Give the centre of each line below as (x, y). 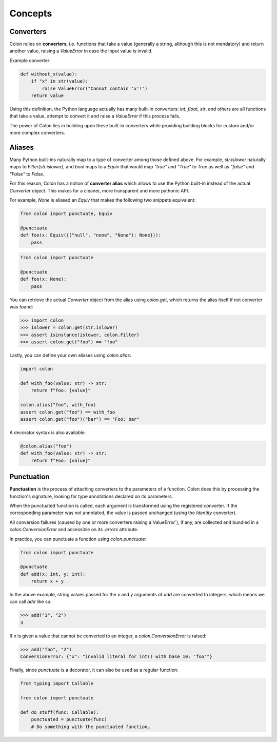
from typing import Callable (57, 684)
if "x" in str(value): (60, 81)
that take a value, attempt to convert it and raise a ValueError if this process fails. (95, 116)
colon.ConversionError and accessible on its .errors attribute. (74, 530)
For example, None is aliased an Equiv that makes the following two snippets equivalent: (103, 200)
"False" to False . (27, 174)
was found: (21, 307)
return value (47, 96)
